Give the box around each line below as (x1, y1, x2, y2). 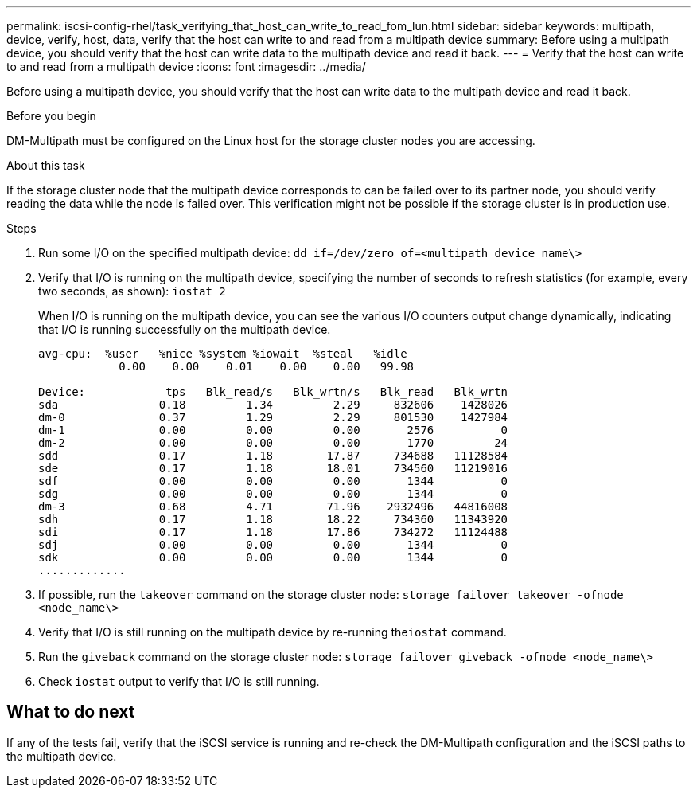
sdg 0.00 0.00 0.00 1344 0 (38, 487, 508, 500)
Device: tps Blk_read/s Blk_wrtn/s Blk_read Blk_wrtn (38, 385, 508, 398)
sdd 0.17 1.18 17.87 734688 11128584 (38, 449, 508, 462)
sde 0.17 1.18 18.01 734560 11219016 (38, 462, 508, 475)
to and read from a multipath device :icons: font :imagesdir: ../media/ (6, 60, 366, 73)
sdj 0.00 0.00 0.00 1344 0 (38, 538, 508, 551)
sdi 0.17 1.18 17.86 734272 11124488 (38, 526, 508, 538)
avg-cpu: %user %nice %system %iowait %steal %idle (38, 347, 407, 360)
